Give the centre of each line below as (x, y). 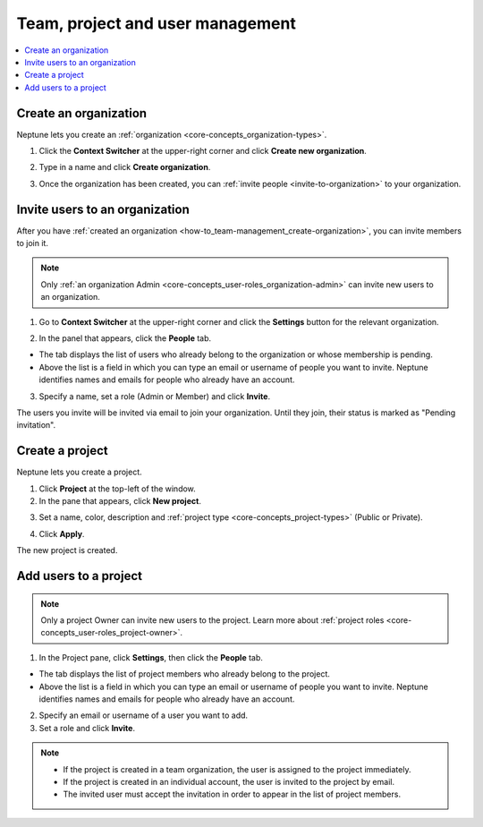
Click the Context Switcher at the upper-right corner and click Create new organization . (203, 151)
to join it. (33, 243)
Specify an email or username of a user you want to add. (144, 715)
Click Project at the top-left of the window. (117, 489)
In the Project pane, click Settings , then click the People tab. (151, 657)
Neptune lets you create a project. (79, 472)
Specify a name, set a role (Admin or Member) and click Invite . (155, 396)
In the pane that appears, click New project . (120, 501)
